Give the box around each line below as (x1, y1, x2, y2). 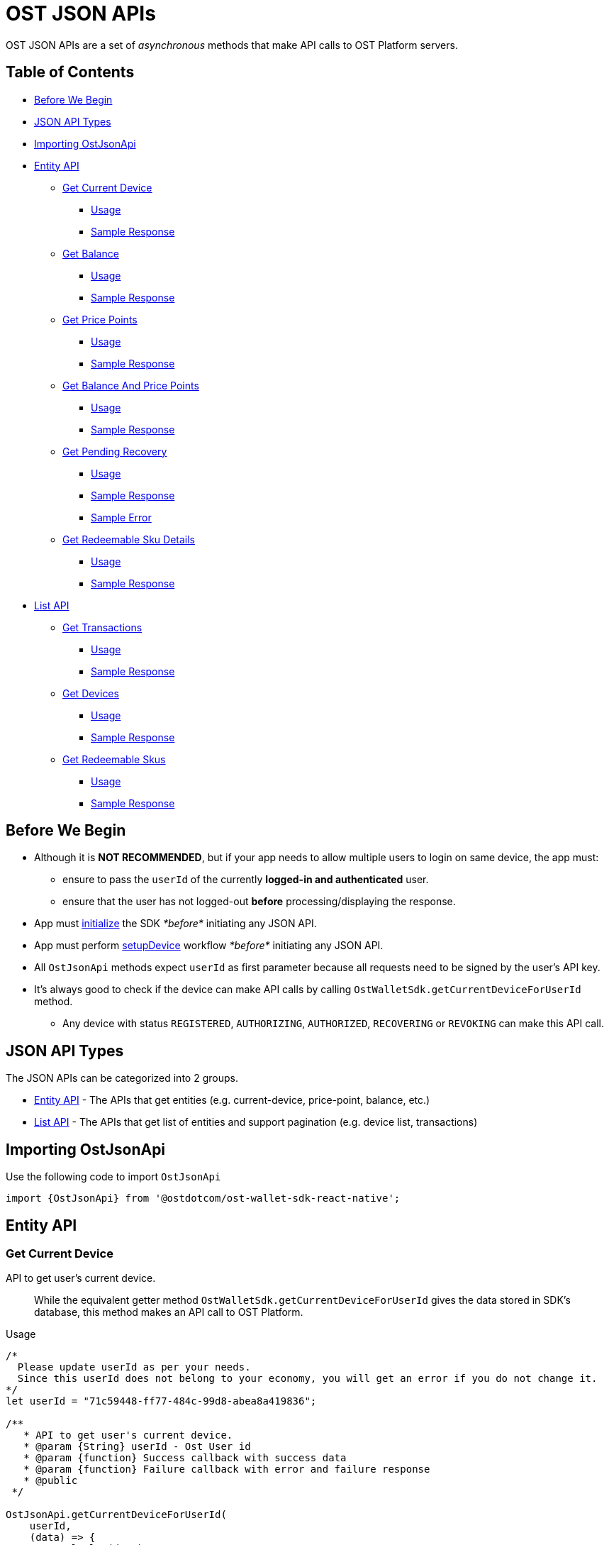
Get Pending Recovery (62, 445, 167, 458)
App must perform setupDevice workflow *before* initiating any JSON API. (34, 939, 384, 952)
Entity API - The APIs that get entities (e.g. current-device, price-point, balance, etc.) (34, 1094, 430, 1107)
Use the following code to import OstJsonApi (6, 1170, 221, 1183)
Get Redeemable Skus (62, 753, 166, 765)
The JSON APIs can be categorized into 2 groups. (6, 1072, 238, 1085)
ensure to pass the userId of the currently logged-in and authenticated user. (62, 873, 429, 886)
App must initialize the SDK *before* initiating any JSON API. (34, 917, 317, 930)
